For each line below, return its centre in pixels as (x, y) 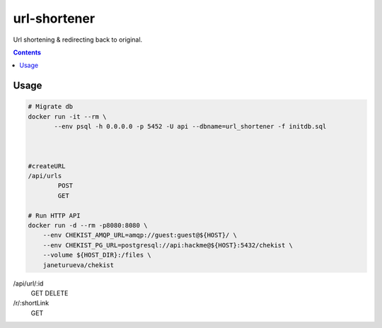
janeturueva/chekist (79, 265)
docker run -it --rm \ (67, 116)
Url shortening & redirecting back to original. (78, 40)
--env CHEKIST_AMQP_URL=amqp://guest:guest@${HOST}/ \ (140, 235)
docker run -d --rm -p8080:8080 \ (88, 225)
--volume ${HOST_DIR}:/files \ (97, 255)
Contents (27, 52)
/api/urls (45, 176)
